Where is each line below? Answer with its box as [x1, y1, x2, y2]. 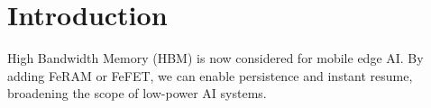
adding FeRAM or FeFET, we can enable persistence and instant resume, [7, 66, 413, 85]
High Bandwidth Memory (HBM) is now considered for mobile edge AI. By [7, 49, 424, 67]
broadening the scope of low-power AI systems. [7, 84, 267, 103]
